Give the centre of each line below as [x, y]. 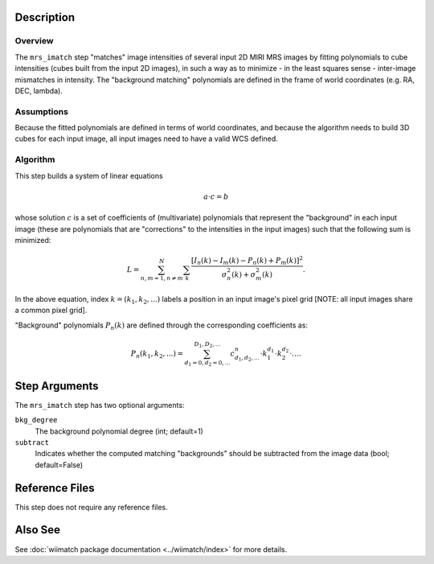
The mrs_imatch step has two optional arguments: [100, 405]
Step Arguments [57, 386]
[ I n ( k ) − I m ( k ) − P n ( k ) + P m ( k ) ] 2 [247, 261]
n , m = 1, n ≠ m [162, 278]
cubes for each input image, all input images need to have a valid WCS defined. [147, 139]
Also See [37, 530]
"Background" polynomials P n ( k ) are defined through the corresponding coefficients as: [162, 326]
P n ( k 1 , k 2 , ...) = [157, 354]
